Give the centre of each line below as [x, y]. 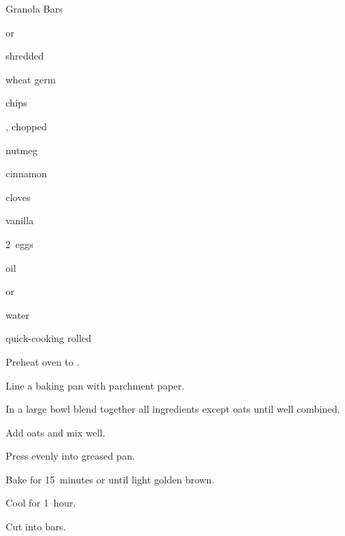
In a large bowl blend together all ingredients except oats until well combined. [173, 409]
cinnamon [27, 173]
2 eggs [20, 243]
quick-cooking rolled [49, 338]
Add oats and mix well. [56, 432]
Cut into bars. [36, 527]
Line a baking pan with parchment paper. [95, 385]
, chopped [27, 126]
